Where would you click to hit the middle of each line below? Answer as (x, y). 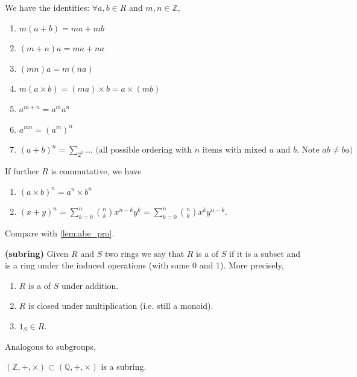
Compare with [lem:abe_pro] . (60, 233)
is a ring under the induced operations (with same (97, 265)
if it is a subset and (265, 253)
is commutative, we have (96, 170)
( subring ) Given (37, 253)
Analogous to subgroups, (50, 346)
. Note (308, 150)
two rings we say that (144, 253)
